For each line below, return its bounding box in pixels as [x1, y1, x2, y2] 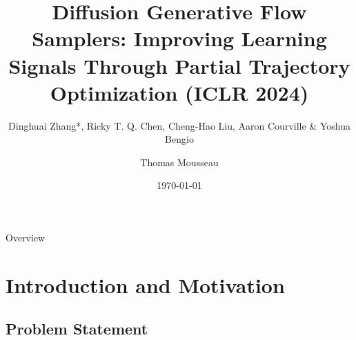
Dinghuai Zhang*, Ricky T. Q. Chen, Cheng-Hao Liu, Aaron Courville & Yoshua [8, 118, 350, 132]
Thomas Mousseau [140, 154, 219, 169]
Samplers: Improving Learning [32, 24, 327, 52]
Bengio [165, 132, 194, 146]
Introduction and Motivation [6, 270, 285, 299]
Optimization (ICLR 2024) [50, 78, 309, 106]
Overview [6, 230, 46, 245]
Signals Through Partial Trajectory [8, 51, 350, 79]
